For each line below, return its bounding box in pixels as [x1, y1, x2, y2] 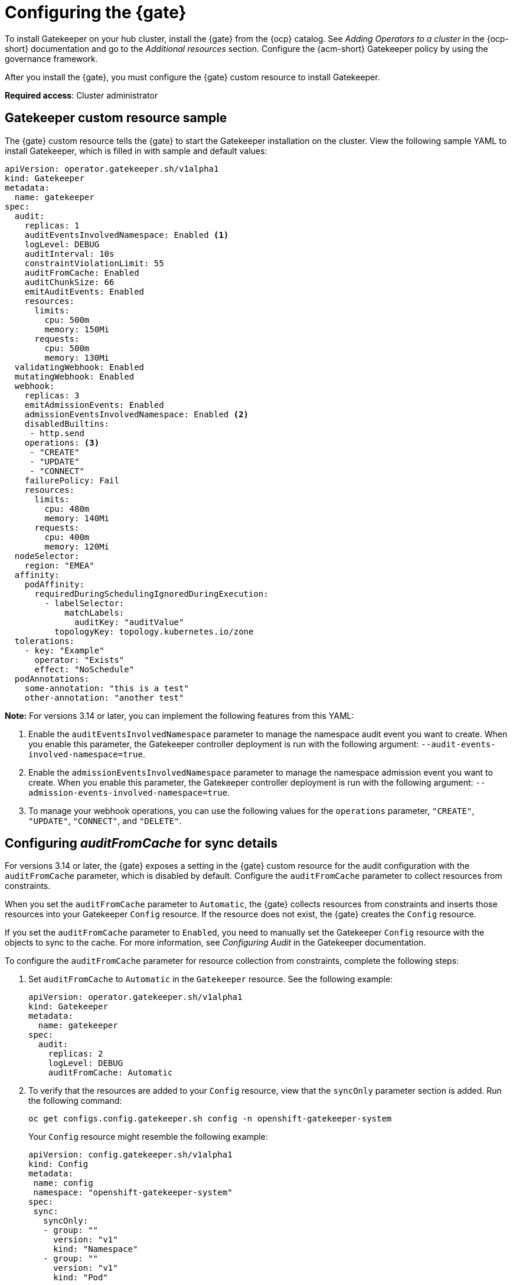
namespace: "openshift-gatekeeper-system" [33, 1188, 233, 1198]
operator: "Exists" [34, 655, 125, 665]
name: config [33, 1178, 93, 1188]
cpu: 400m [44, 532, 90, 542]
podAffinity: [24, 579, 84, 589]
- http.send [30, 428, 84, 438]
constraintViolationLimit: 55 [24, 258, 164, 268]
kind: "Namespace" [53, 1244, 138, 1254]
